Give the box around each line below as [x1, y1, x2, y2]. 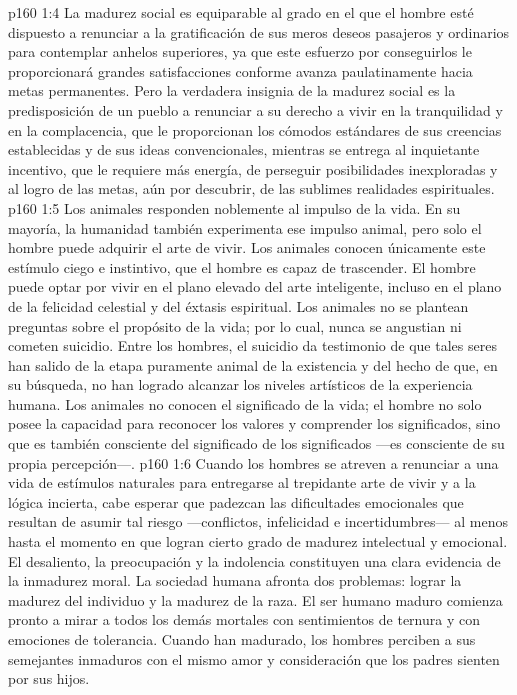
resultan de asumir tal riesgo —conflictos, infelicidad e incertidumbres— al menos [8, 511, 508, 532]
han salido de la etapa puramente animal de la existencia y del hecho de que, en [8, 354, 498, 375]
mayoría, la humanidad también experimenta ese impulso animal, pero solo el [8, 217, 482, 238]
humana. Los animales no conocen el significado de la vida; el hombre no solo [8, 393, 482, 414]
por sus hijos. [8, 668, 90, 689]
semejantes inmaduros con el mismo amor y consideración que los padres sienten [8, 648, 500, 669]
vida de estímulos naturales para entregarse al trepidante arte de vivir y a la [8, 472, 476, 493]
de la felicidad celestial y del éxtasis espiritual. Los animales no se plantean [8, 295, 469, 316]
